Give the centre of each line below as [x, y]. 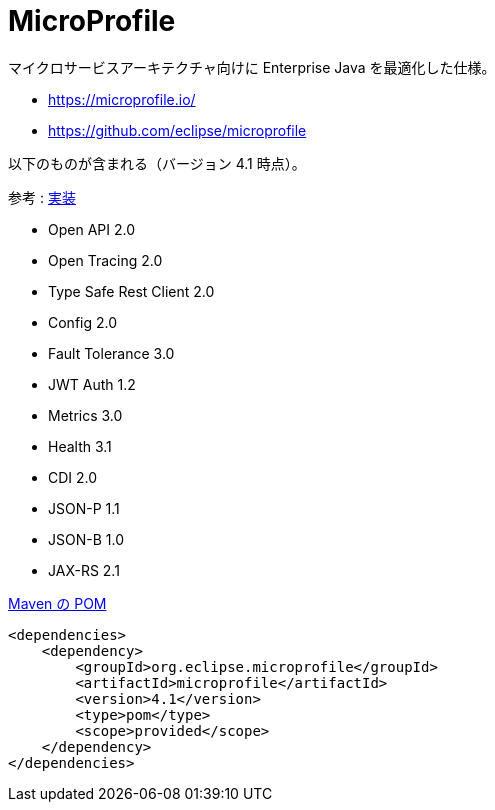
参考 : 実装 [42, 197]
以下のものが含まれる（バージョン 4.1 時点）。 [157, 163]
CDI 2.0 [73, 477]
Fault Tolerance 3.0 [111, 353]
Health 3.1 [80, 446]
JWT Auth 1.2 [92, 384]
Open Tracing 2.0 [105, 260]
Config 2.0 [83, 322]
